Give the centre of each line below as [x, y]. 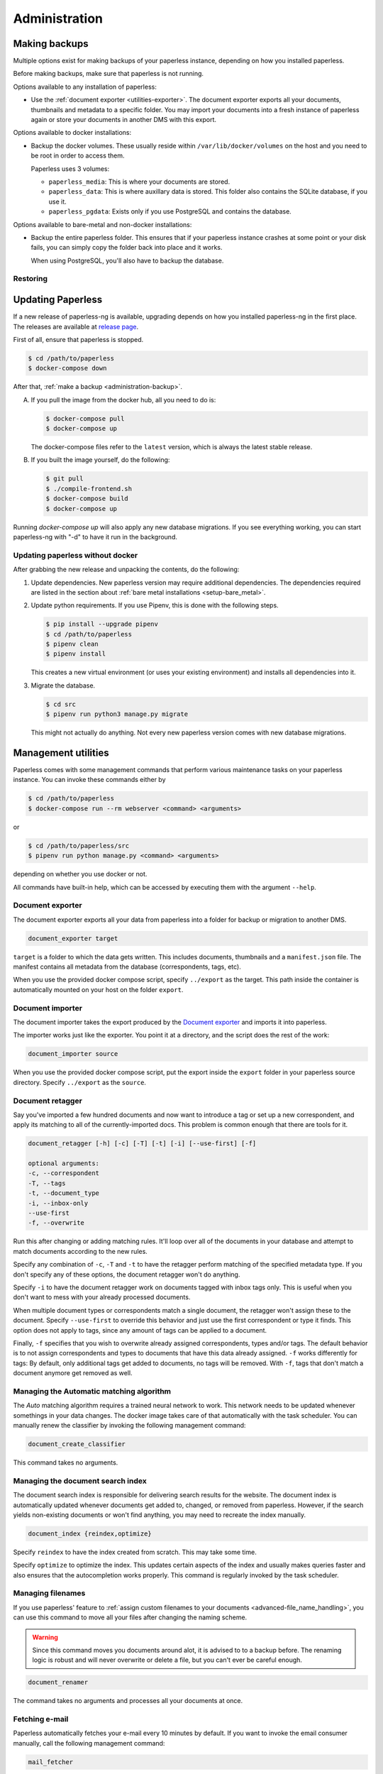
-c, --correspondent [63, 1173]
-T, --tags [47, 1183]
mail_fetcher [51, 1762]
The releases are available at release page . [76, 326]
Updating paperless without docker [76, 555]
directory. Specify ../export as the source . [80, 1082]
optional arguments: [63, 1163]
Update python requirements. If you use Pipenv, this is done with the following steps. [155, 605]
